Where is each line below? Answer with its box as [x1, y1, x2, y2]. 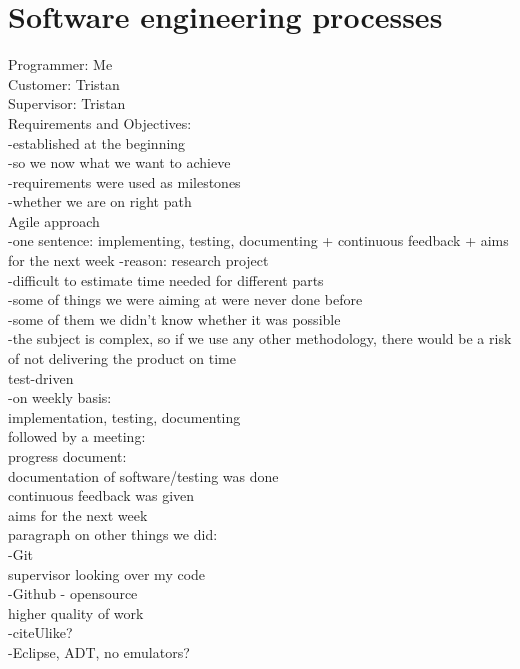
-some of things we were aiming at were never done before [8, 289, 363, 310]
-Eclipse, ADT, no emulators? [8, 641, 190, 662]
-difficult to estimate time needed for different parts [8, 269, 324, 290]
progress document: [8, 446, 127, 466]
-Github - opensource [8, 583, 138, 604]
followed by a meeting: [8, 426, 146, 447]
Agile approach [8, 210, 100, 231]
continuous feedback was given [8, 485, 195, 506]
